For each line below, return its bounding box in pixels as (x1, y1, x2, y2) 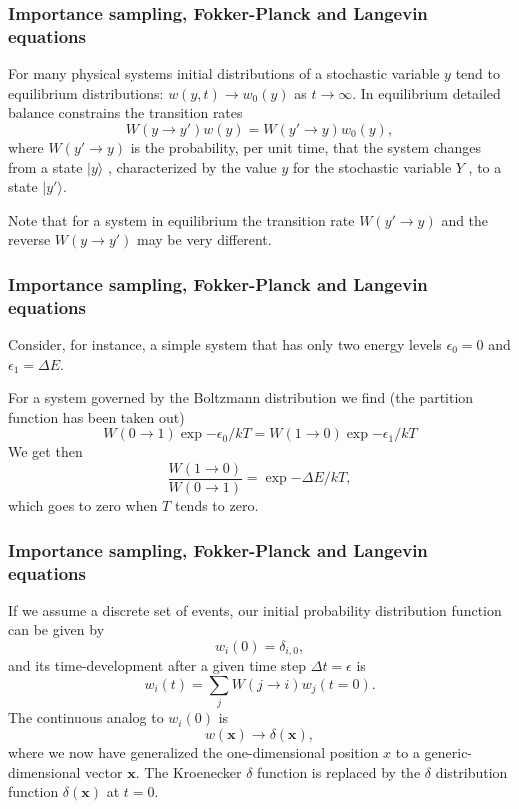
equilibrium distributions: (8, 82, 164, 103)
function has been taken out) (8, 406, 185, 427)
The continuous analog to (8, 707, 164, 728)
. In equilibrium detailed (352, 82, 501, 103)
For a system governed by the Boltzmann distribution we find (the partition (8, 387, 474, 408)
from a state (8, 156, 83, 177)
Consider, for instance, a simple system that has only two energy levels (8, 334, 442, 355)
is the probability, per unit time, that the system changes (130, 136, 482, 157)
